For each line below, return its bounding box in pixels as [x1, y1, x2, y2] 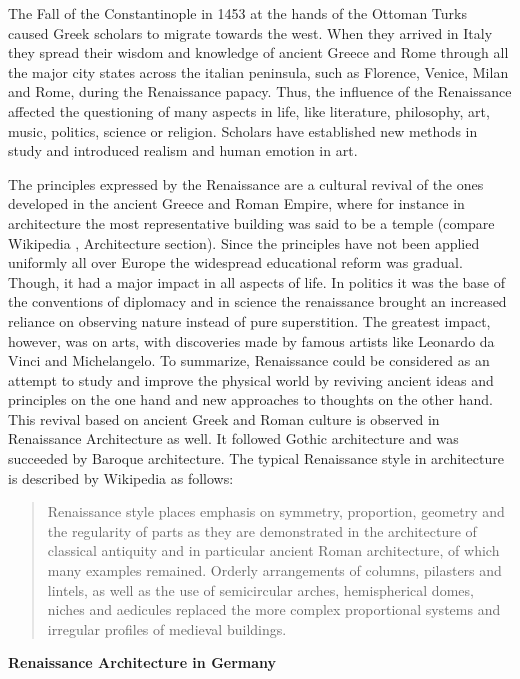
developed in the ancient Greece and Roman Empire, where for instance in [8, 193, 465, 214]
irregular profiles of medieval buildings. [47, 618, 287, 639]
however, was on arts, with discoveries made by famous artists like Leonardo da [8, 330, 495, 351]
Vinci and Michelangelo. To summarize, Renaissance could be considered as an [8, 350, 490, 371]
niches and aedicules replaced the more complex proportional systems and [47, 599, 501, 620]
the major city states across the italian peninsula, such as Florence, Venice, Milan [8, 61, 509, 82]
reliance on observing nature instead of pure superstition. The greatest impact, [8, 310, 491, 331]
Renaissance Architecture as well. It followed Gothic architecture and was [8, 428, 459, 449]
